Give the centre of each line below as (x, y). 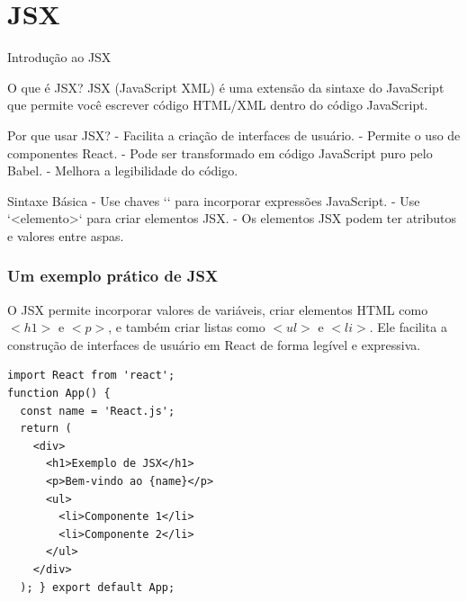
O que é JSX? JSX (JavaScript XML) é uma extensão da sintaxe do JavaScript (226, 87)
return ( (46, 429)
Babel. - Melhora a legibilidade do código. (123, 170)
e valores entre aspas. (66, 235)
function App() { (59, 394)
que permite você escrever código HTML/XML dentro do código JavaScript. (218, 105)
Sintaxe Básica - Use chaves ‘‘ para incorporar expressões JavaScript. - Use (214, 200)
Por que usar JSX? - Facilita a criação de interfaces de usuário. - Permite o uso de (234, 135)
